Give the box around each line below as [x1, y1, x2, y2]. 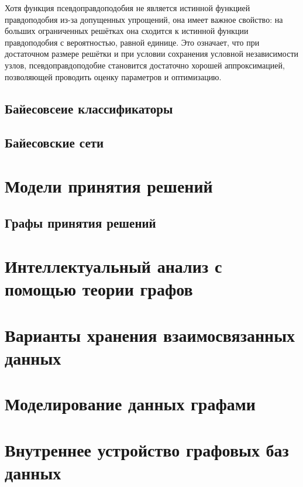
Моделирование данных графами [5, 392, 256, 416]
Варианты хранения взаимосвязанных [5, 323, 295, 347]
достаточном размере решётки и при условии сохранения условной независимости [5, 47, 299, 60]
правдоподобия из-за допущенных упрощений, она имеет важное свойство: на [5, 13, 283, 25]
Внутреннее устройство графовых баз [5, 437, 289, 461]
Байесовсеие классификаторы [5, 99, 173, 117]
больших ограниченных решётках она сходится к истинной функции [5, 25, 249, 37]
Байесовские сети [5, 133, 104, 152]
